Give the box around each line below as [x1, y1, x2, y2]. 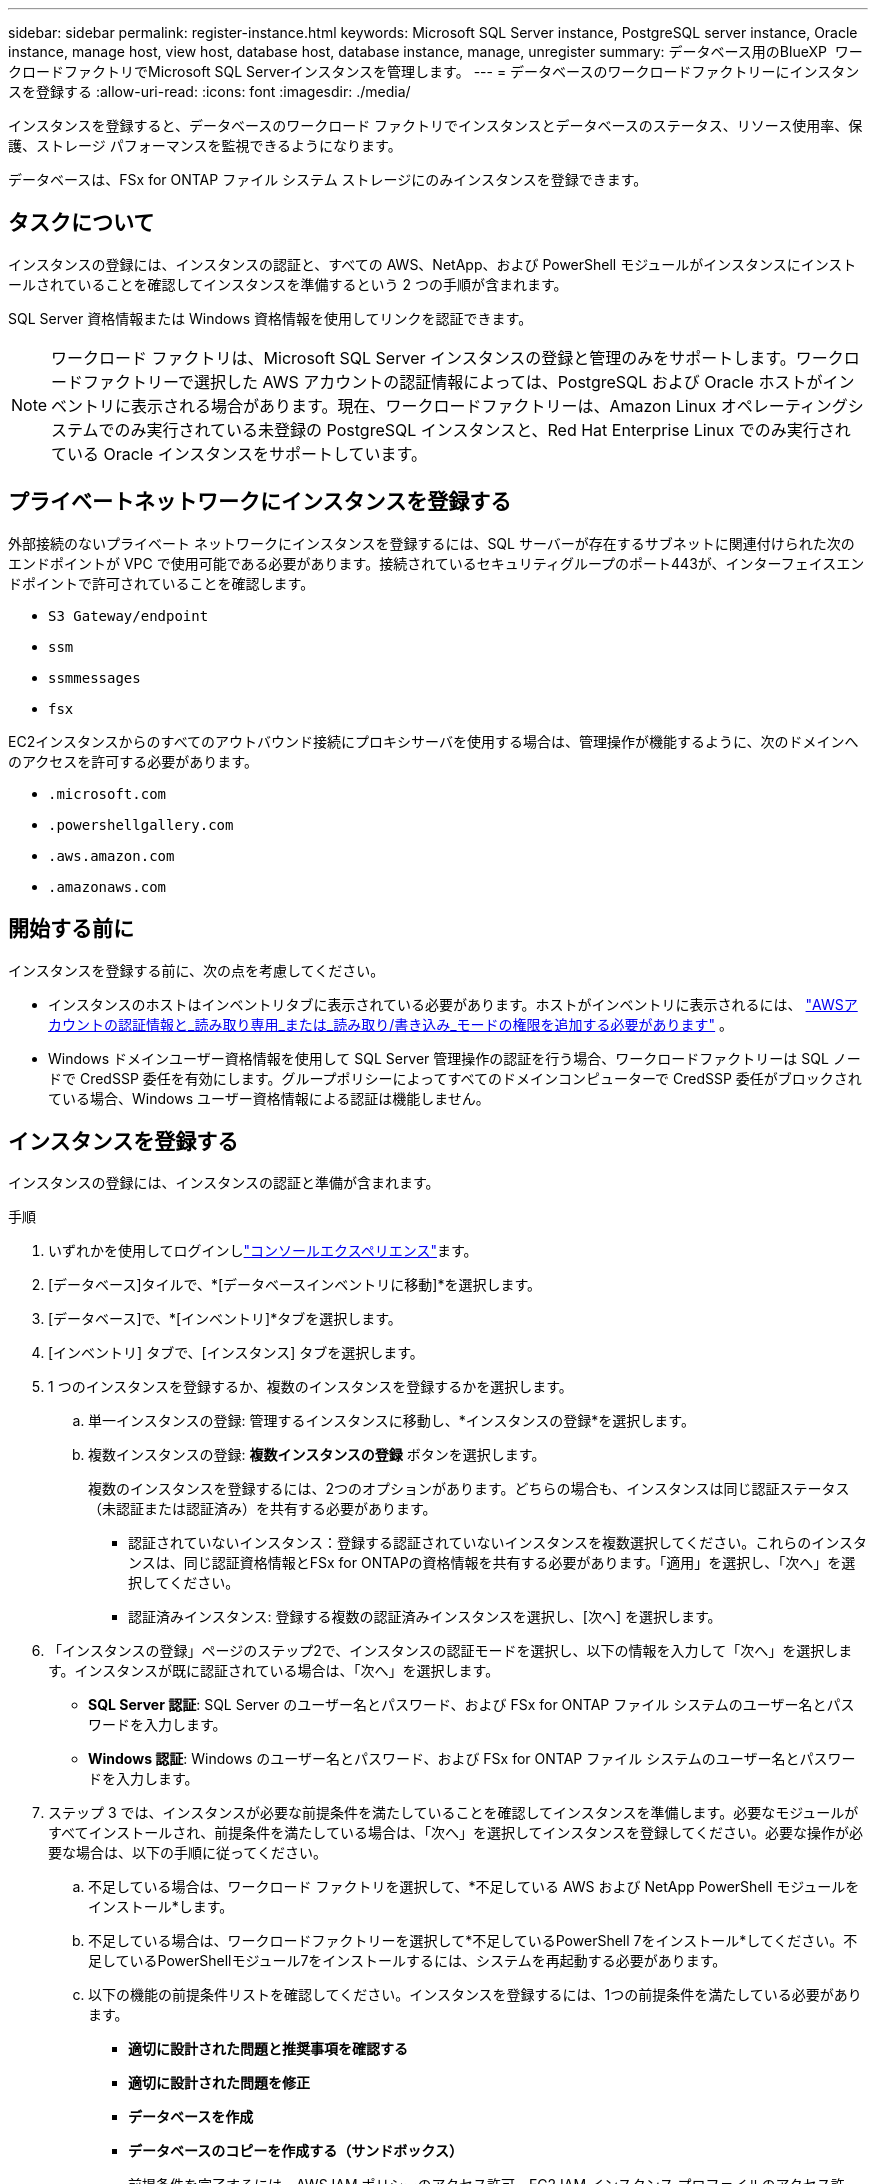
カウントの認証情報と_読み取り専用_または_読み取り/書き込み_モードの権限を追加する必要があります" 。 [48, 1015, 734, 1033]
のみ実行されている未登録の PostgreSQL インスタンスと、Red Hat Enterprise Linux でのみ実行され [114, 419, 851, 440]
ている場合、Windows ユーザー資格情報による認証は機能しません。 [48, 1089, 490, 1107]
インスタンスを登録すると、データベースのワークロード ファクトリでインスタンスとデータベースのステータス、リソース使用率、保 [8, 117, 863, 134]
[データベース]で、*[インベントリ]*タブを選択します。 [48, 1310, 402, 1328]
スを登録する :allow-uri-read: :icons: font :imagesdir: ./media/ [8, 83, 411, 100]
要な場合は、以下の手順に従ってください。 [48, 1844, 327, 1862]
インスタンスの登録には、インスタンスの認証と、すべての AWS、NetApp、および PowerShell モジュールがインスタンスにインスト [8, 255, 857, 273]
